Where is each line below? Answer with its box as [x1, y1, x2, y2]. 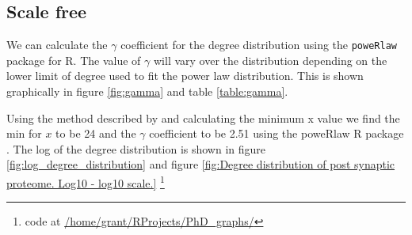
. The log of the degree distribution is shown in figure [6, 140, 266, 157]
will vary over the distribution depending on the [153, 51, 387, 68]
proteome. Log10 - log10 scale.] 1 [6, 172, 165, 191]
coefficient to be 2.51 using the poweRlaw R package [149, 125, 404, 142]
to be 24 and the [55, 125, 136, 142]
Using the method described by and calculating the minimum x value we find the [6, 109, 400, 126]
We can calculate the [6, 36, 108, 53]
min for [6, 125, 42, 142]
